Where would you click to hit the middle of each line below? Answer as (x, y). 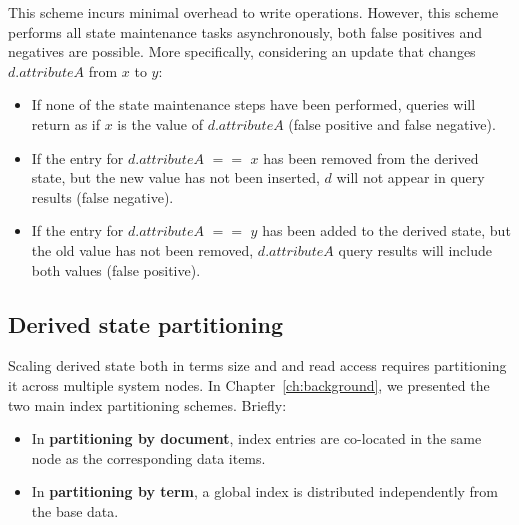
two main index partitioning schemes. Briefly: (147, 404)
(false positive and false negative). (392, 123)
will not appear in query (410, 177)
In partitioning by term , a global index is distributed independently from (265, 491)
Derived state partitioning (145, 323)
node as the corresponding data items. (148, 457)
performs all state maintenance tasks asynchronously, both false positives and (245, 31)
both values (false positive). (116, 269)
